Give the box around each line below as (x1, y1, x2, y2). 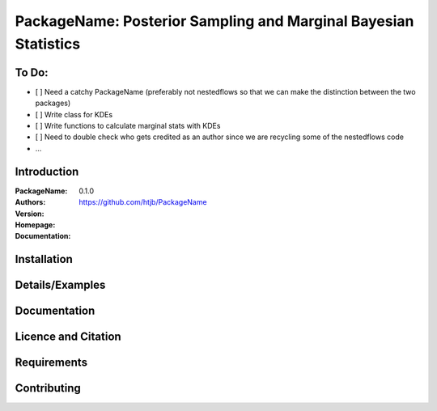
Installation (15, 252, 73, 266)
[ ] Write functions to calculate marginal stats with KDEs (35, 121, 221, 131)
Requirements (15, 356, 88, 370)
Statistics (15, 35, 81, 53)
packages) (35, 98, 71, 108)
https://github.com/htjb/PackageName (78, 197, 207, 207)
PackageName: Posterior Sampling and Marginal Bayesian (15, 12, 414, 30)
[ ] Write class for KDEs (35, 109, 113, 119)
